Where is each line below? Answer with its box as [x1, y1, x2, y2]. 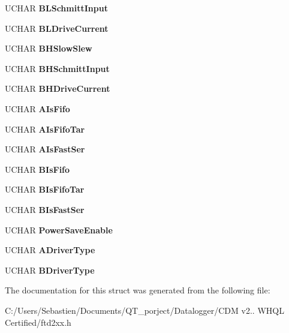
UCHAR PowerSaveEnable [5, 223, 113, 236]
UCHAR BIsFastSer [5, 203, 85, 215]
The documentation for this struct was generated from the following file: [5, 284, 270, 296]
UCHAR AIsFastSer [5, 143, 85, 155]
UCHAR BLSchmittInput [5, 2, 108, 14]
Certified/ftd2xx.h [5, 316, 71, 328]
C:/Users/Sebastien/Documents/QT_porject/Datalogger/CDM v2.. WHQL [5, 304, 284, 316]
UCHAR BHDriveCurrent [5, 82, 110, 95]
